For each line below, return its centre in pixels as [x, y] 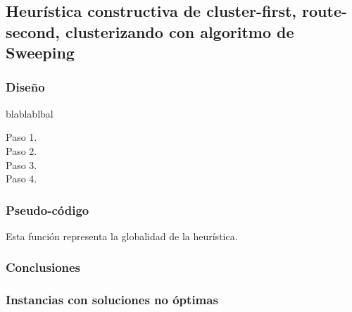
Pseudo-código [48, 210]
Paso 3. [21, 164]
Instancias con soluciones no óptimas [112, 300]
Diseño [25, 87]
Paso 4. [21, 179]
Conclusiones [43, 267]
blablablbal [30, 113]
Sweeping [40, 52]
